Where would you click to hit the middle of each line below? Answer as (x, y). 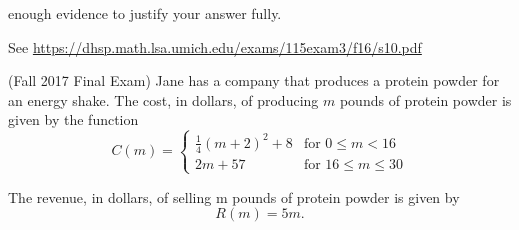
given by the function (73, 119)
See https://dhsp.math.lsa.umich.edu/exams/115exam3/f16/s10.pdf (215, 46)
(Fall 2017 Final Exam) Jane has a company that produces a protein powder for (254, 80)
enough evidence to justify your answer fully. (145, 13)
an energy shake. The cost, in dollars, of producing (163, 99)
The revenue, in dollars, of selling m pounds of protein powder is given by (234, 196)
